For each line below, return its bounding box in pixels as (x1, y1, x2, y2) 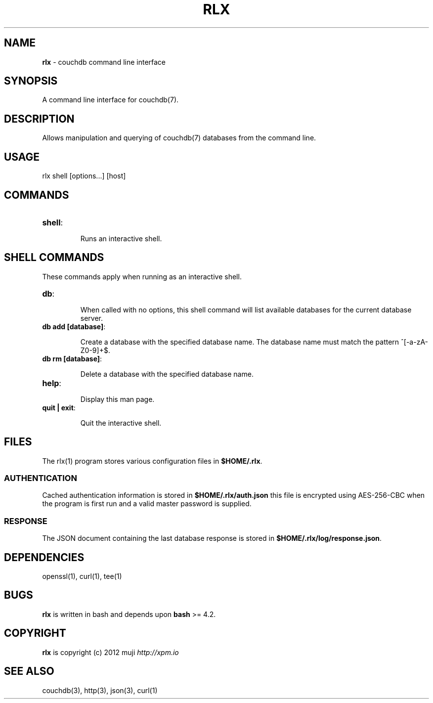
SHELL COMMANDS (4, 251, 104, 264)
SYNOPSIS (4, 75, 58, 88)
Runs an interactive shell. (80, 234, 162, 243)
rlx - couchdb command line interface (42, 57, 166, 66)
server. (80, 313, 103, 322)
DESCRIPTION (4, 112, 75, 125)
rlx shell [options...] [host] (42, 172, 126, 180)
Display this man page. (80, 395, 155, 403)
